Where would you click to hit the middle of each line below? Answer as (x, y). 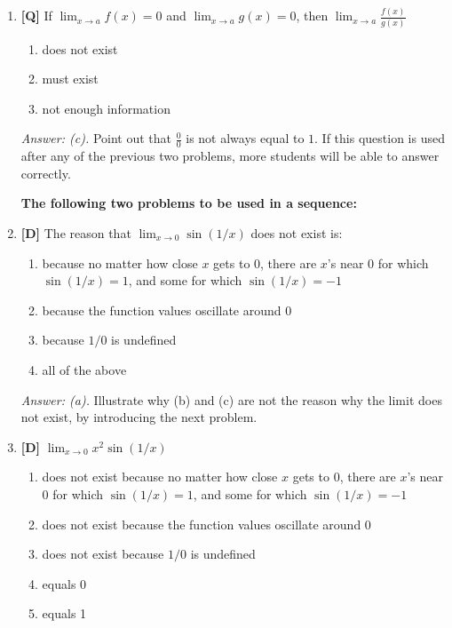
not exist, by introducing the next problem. (139, 417)
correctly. (46, 173)
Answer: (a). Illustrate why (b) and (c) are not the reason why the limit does (231, 399)
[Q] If (36, 16)
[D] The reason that (76, 233)
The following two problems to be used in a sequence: (189, 203)
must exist (70, 79)
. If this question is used (380, 138)
